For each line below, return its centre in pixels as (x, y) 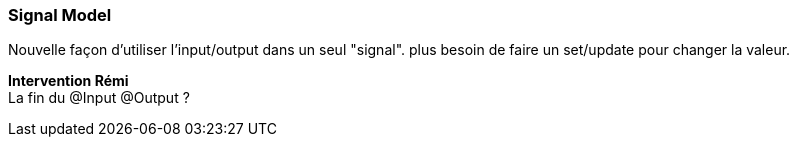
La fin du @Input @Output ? (99, 98)
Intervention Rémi (68, 81)
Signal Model (60, 15)
